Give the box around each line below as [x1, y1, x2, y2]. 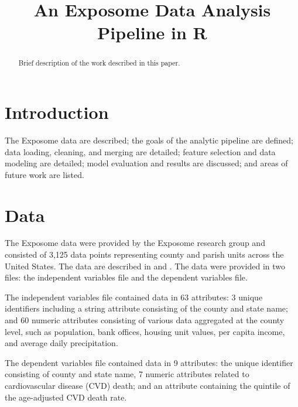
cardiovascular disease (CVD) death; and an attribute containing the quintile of [5, 379, 290, 391]
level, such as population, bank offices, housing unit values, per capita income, [5, 325, 285, 337]
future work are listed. [5, 168, 84, 180]
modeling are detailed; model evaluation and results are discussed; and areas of [5, 157, 288, 169]
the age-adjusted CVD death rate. [5, 391, 127, 403]
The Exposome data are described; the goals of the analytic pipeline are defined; [5, 134, 293, 146]
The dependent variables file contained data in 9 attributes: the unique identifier [5, 356, 293, 368]
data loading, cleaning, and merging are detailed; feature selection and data [5, 145, 276, 158]
